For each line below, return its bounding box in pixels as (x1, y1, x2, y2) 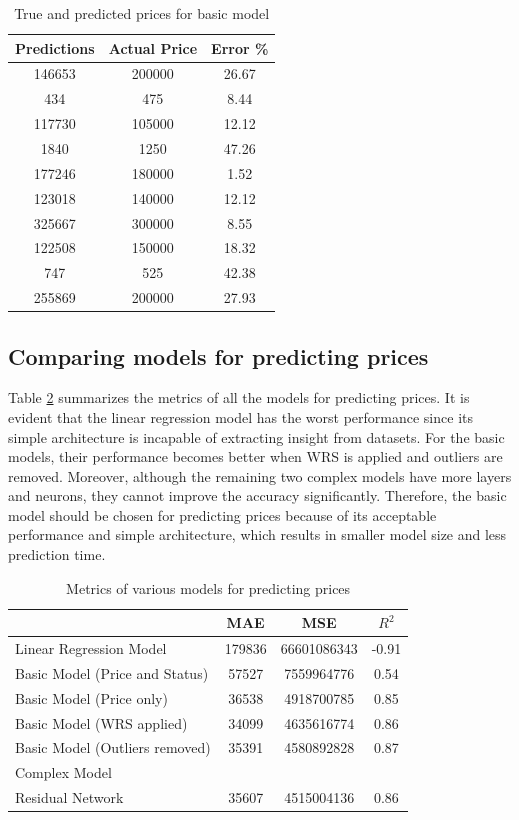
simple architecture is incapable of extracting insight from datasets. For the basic (8, 426, 505, 447)
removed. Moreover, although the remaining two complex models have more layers (8, 465, 512, 486)
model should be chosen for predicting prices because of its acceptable (8, 504, 437, 525)
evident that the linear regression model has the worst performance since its (8, 406, 473, 427)
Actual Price (108, 37, 198, 58)
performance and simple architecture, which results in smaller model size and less (8, 524, 507, 545)
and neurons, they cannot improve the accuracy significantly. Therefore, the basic (8, 485, 507, 506)
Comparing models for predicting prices (8, 340, 429, 371)
